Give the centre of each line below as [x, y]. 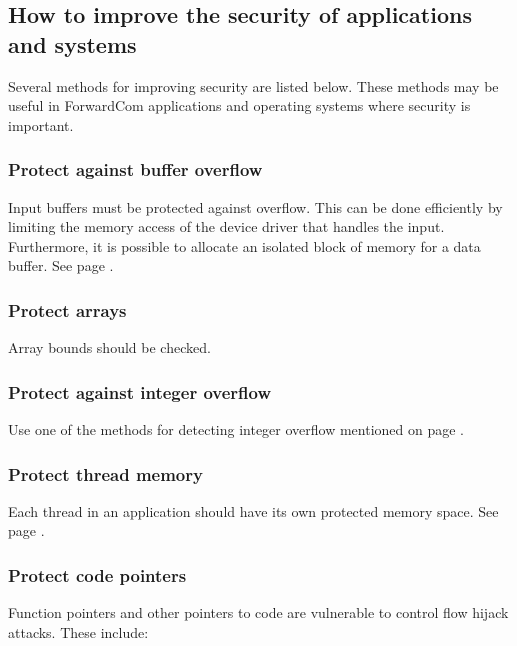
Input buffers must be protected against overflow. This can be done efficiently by [255, 206]
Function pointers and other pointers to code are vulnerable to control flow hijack [258, 612]
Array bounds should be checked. [109, 347]
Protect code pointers [97, 574]
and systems [72, 43]
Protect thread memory [105, 473]
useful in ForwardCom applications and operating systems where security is [239, 105]
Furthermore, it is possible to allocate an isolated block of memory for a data [244, 245]
